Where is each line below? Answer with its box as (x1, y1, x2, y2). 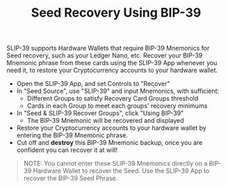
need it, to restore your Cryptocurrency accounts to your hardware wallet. (6, 66, 218, 74)
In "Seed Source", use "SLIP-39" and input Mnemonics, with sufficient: (16, 87, 220, 95)
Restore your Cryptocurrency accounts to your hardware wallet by (16, 123, 206, 133)
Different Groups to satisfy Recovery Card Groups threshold (26, 94, 199, 103)
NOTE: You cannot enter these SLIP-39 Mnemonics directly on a (23, 160, 208, 168)
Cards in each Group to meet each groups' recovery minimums (26, 102, 208, 110)
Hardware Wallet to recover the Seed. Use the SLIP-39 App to (33, 166, 210, 175)
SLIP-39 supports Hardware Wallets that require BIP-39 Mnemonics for (6, 44, 210, 53)
